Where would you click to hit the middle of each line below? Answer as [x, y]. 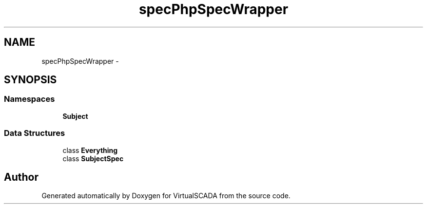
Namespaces [29, 99]
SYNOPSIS [30, 80]
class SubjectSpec [93, 158]
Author [21, 177]
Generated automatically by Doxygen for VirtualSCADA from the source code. [166, 196]
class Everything [90, 150]
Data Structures [35, 133]
